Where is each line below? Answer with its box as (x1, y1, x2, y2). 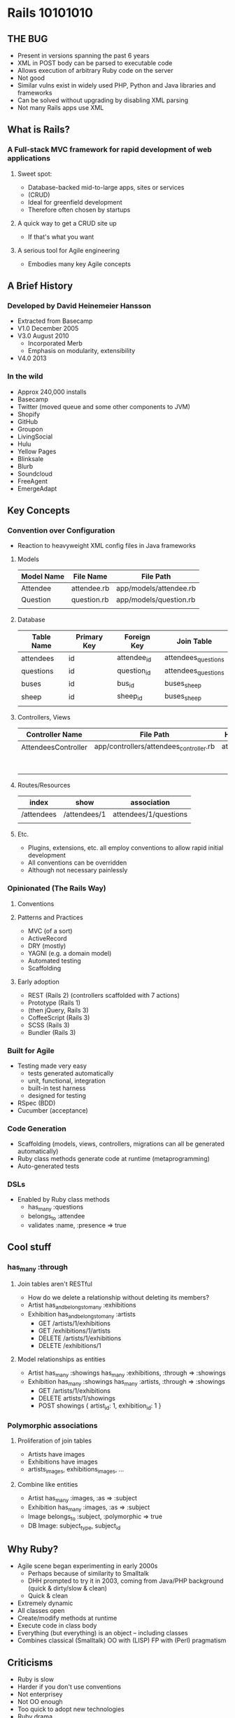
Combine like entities (17, 1480, 78, 1489)
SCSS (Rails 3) (27, 1021, 70, 1029)
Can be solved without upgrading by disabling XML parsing (17, 96, 189, 104)
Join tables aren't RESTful (17, 1280, 93, 1288)
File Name (73, 572, 108, 582)
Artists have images (27, 1450, 85, 1459)
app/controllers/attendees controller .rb (94, 741, 215, 753)
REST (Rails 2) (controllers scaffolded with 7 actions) (27, 991, 180, 999)
